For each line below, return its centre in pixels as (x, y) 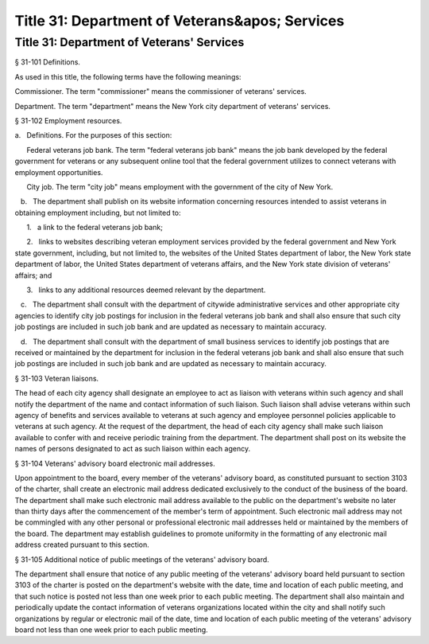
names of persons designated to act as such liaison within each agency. (132, 449)
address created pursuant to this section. (82, 544)
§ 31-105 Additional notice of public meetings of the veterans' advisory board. (142, 559)
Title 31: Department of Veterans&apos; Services (180, 21)
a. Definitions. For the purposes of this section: (93, 135)
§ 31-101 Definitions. (48, 62)
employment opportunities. (59, 172)
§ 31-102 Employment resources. (68, 120)
